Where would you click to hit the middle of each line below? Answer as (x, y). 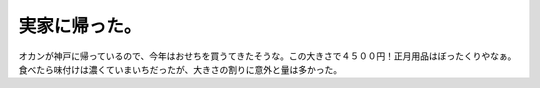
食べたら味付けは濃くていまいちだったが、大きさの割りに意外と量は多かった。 (180, 69)
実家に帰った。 (80, 26)
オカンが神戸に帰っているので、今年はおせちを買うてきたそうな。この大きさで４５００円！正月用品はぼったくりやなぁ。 (267, 56)
